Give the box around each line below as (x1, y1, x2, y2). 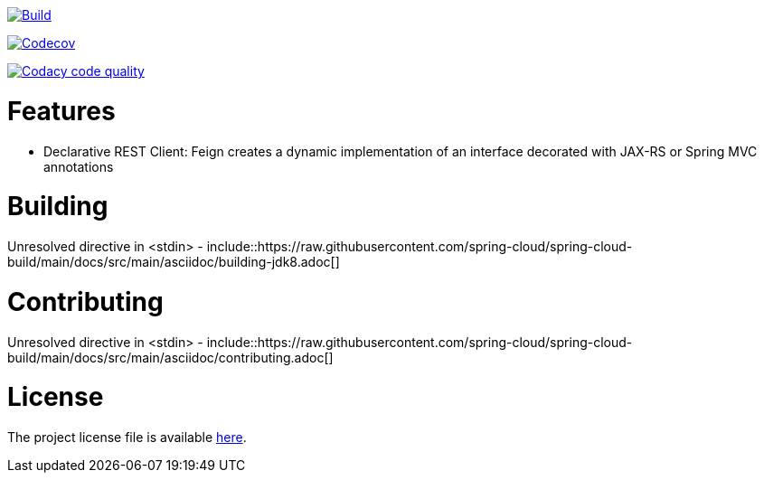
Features (7, 95, 116, 127)
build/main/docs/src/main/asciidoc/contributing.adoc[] (7, 349, 334, 365)
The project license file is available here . (7, 429, 247, 445)
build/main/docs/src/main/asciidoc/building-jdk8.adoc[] (7, 254, 340, 269)
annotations (43, 158, 114, 174)
